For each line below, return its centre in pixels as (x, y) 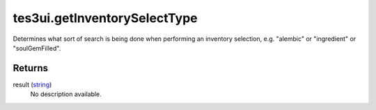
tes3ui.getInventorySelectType (105, 18)
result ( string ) (32, 84)
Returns (31, 68)
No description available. (66, 94)
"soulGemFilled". (37, 48)
